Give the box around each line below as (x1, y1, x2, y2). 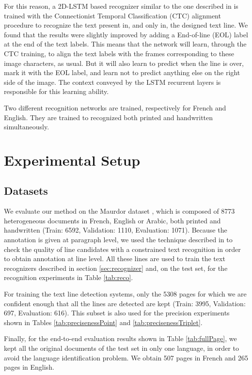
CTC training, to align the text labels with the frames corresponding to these (4, 48, 234, 58)
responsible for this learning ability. (4, 86, 109, 96)
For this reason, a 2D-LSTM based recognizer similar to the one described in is (4, 1, 238, 11)
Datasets (4, 183, 48, 198)
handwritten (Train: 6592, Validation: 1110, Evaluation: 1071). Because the (4, 225, 227, 235)
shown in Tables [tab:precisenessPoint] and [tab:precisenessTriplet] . (4, 317, 203, 327)
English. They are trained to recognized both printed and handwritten (4, 112, 213, 122)
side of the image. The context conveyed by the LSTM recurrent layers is (4, 77, 221, 87)
